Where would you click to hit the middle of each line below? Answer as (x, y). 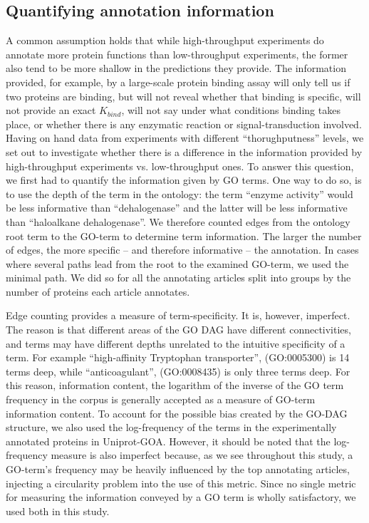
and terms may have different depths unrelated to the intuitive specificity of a (176, 343)
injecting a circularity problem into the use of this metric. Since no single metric (181, 483)
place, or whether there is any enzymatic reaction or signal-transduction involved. (184, 124)
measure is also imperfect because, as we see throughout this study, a (202, 455)
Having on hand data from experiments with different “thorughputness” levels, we (185, 138)
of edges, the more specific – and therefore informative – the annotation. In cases (182, 250)
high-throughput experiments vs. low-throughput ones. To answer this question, (180, 166)
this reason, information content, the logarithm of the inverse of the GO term (175, 385)
